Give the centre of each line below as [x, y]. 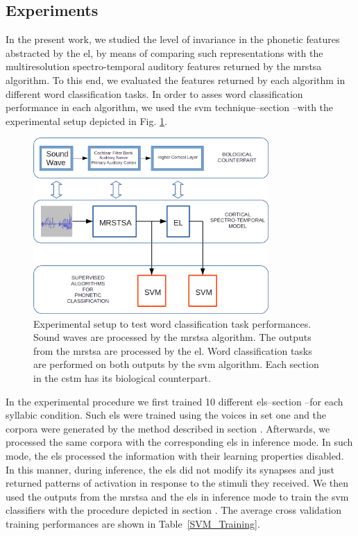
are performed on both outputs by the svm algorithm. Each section [176, 364]
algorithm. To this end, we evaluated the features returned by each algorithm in [176, 79]
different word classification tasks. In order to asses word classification [154, 93]
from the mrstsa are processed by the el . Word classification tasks [173, 350]
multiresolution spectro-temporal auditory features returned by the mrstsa [164, 66]
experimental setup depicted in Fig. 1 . [86, 120]
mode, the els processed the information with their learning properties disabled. [175, 455]
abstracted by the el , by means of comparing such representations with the [164, 52]
